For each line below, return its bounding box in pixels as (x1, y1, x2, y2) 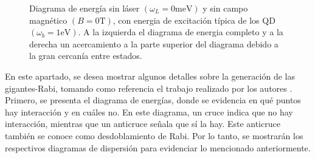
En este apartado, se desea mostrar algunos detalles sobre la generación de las (5, 69, 295, 82)
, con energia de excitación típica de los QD (112, 13, 275, 26)
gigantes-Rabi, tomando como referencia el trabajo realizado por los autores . (5, 81, 292, 94)
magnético (29, 13, 67, 26)
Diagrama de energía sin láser (29, 2, 140, 14)
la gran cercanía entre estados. (29, 49, 142, 62)
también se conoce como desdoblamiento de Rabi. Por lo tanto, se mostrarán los (5, 129, 303, 142)
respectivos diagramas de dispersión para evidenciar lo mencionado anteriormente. (5, 141, 311, 154)
